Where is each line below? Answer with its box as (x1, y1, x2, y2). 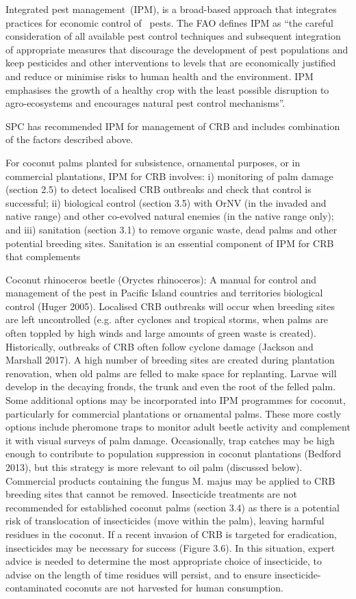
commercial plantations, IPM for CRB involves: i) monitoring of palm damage (5, 168, 333, 183)
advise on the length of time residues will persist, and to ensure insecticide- (5, 567, 321, 581)
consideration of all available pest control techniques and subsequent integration (5, 29, 341, 43)
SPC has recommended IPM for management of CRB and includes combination (5, 118, 340, 133)
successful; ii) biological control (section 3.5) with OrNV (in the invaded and (5, 195, 327, 209)
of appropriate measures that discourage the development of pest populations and (5, 42, 348, 56)
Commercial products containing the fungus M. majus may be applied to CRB (5, 473, 335, 487)
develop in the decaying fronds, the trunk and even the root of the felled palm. (5, 379, 336, 394)
